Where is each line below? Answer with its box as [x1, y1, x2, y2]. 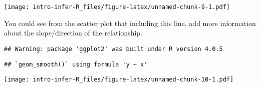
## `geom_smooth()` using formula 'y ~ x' [4, 60, 148, 68]
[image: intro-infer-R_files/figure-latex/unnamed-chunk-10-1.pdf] [4, 76, 234, 83]
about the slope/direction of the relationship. [4, 27, 142, 38]
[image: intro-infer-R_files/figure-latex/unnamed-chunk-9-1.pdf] [4, 3, 230, 10]
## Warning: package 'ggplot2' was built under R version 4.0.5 [4, 45, 223, 52]
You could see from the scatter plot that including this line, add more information [4, 17, 256, 28]
